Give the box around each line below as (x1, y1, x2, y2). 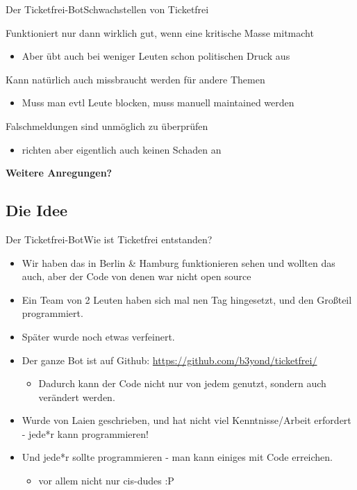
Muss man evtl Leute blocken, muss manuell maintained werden (22, 95, 294, 110)
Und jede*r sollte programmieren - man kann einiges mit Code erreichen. (22, 450, 333, 464)
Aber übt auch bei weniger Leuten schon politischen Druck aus (22, 49, 290, 63)
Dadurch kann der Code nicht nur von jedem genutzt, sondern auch (38, 376, 326, 391)
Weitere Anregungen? (6, 165, 113, 180)
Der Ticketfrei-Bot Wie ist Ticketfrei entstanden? (6, 231, 213, 246)
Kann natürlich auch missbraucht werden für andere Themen (6, 72, 265, 86)
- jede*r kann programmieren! (22, 426, 149, 441)
